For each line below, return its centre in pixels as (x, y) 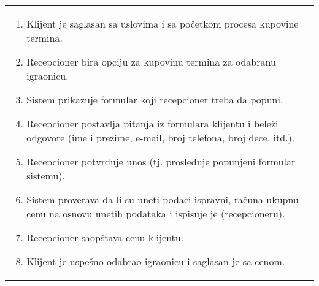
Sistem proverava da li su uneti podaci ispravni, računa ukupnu (163, 199)
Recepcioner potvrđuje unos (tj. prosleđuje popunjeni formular (161, 161)
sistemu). (46, 175)
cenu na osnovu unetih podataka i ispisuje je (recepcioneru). (156, 213)
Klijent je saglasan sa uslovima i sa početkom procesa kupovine (163, 24)
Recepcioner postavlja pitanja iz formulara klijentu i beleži (152, 123)
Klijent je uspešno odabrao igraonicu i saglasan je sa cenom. (156, 261)
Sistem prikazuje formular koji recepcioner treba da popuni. (155, 100)
